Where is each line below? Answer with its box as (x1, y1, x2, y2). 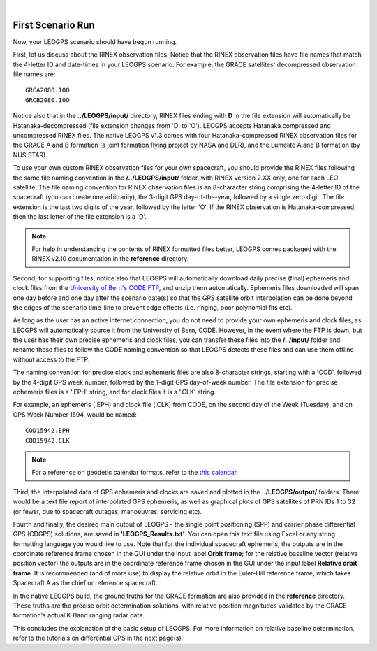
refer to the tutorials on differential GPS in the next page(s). (13, 634, 184, 643)
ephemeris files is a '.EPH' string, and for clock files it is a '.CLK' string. (13, 388, 216, 396)
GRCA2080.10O (25, 86, 70, 94)
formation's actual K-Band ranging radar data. (13, 611, 145, 620)
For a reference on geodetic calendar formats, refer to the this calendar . (31, 468, 239, 477)
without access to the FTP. (13, 355, 90, 364)
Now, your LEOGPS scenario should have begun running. (13, 37, 177, 45)
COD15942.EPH (25, 427, 70, 435)
